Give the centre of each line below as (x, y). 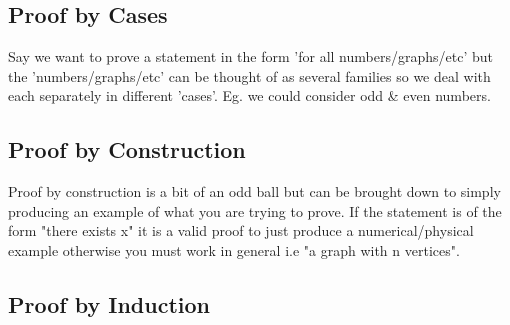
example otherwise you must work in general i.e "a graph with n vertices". (234, 249)
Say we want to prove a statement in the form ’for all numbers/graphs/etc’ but (250, 56)
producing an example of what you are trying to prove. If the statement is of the (255, 210)
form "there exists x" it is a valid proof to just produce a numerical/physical (241, 230)
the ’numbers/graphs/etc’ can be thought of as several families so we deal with (249, 75)
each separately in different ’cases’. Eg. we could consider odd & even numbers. (249, 95)
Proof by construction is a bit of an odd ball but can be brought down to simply (254, 191)
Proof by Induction (109, 303)
